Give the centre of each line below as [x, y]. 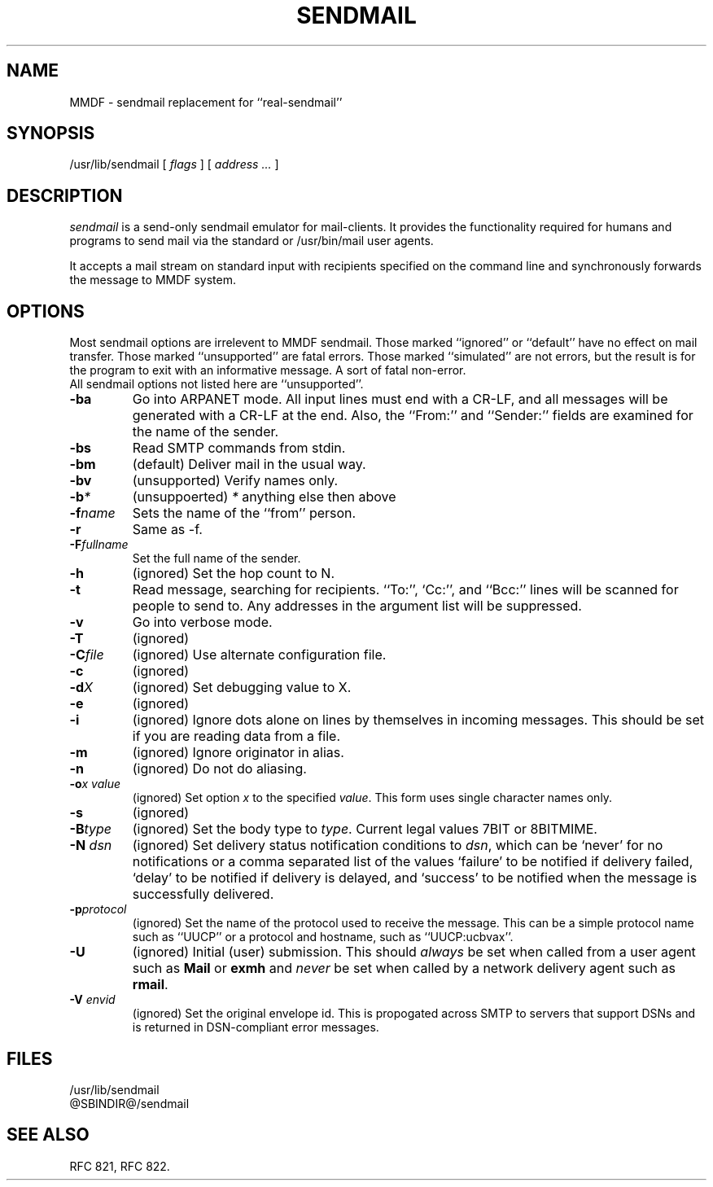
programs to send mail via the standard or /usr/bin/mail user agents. [252, 241]
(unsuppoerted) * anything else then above [264, 497]
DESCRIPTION [65, 195]
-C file [87, 655]
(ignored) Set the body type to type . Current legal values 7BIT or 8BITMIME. [365, 829]
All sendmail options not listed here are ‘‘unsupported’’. [217, 384]
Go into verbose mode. [202, 622]
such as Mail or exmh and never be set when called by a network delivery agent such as [404, 968]
